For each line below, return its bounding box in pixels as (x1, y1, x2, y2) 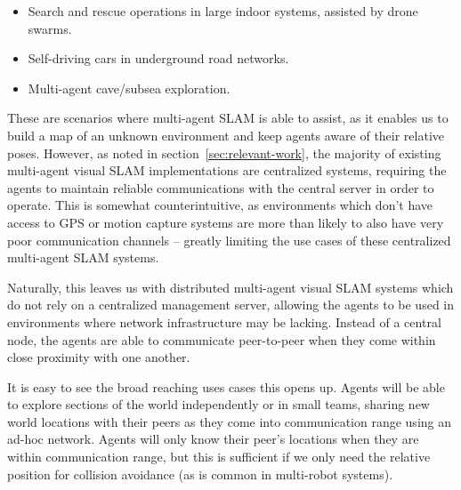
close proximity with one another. (7, 348, 190, 366)
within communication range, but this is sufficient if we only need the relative (7, 447, 431, 466)
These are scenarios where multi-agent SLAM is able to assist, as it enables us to (7, 108, 449, 127)
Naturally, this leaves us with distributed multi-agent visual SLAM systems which (7, 277, 454, 296)
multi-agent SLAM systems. (7, 248, 159, 267)
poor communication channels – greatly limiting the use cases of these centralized (7, 230, 451, 249)
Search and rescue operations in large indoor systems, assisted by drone (28, 2, 418, 20)
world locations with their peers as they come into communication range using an (7, 412, 451, 430)
